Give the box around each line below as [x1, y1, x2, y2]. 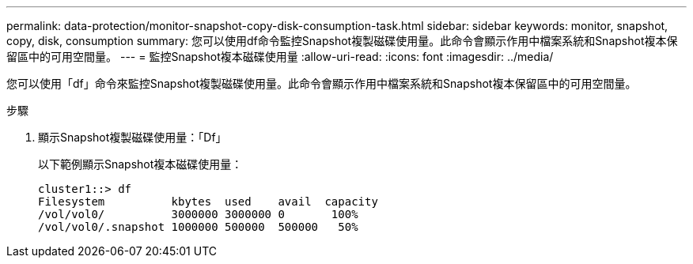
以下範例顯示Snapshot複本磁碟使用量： [38, 157, 243, 171]
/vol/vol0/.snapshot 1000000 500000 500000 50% [38, 221, 358, 233]
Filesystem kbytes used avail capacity [38, 195, 378, 208]
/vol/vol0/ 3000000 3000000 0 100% [38, 208, 358, 221]
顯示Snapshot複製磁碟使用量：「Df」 [38, 130, 227, 144]
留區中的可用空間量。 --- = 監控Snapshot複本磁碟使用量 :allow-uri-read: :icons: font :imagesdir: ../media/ [6, 50, 554, 63]
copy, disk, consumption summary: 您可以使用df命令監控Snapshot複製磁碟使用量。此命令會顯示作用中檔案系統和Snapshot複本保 [6, 34, 678, 47]
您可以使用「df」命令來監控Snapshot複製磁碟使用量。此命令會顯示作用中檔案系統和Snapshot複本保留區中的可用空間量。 [6, 77, 637, 90]
